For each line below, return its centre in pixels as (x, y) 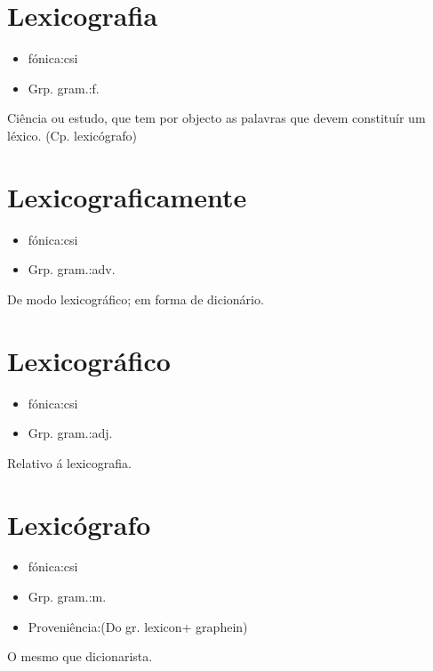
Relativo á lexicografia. (69, 462)
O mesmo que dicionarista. (80, 656)
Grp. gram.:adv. (72, 269)
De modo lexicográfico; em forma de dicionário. (136, 299)
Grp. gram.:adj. (70, 433)
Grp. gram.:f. (64, 88)
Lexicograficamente (127, 196)
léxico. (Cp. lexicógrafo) (72, 135)
